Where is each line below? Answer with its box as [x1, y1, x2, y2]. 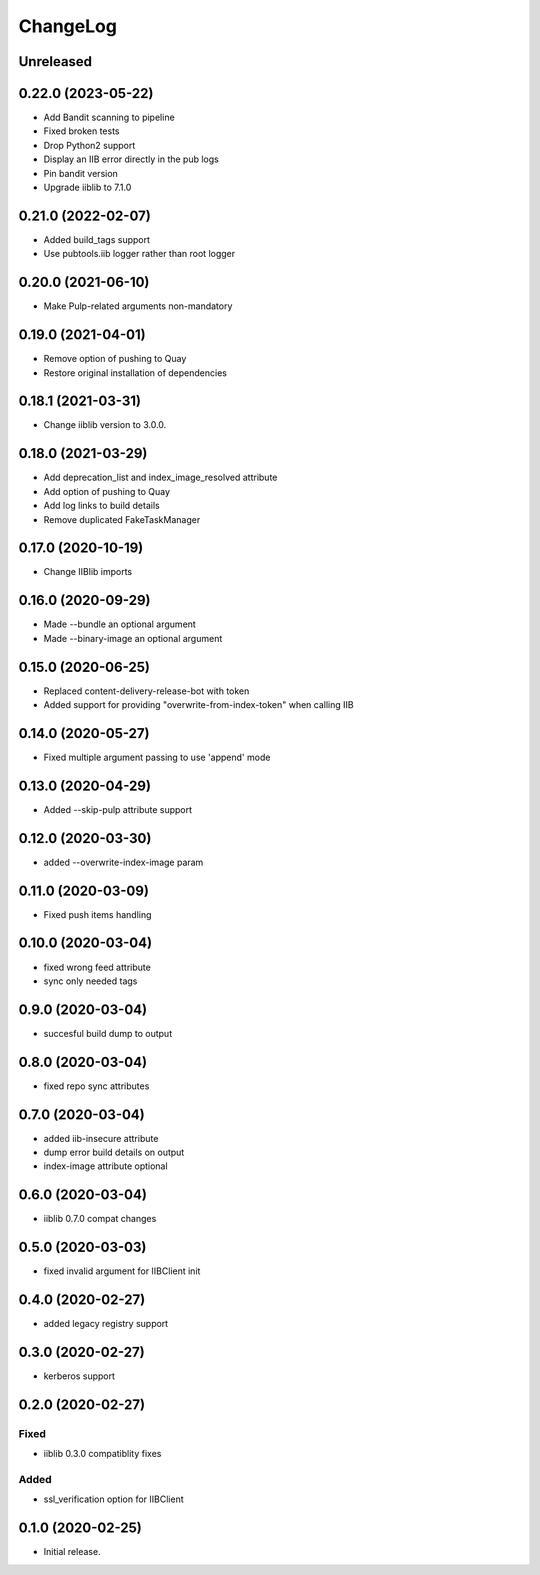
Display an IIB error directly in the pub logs [43, 153, 219, 165]
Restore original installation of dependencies [43, 366, 227, 379]
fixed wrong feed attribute [43, 961, 152, 973]
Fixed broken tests [43, 125, 120, 137]
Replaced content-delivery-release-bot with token [43, 685, 250, 697]
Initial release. [43, 1546, 101, 1558]
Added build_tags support [43, 233, 150, 245]
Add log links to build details [43, 500, 160, 512]
